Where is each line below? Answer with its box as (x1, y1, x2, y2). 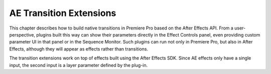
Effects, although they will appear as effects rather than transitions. (9, 45, 148, 52)
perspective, (9, 31, 35, 37)
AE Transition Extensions (9, 7, 116, 18)
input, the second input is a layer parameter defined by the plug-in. (9, 62, 148, 68)
